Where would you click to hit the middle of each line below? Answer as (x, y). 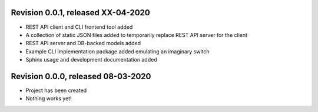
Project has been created (56, 90)
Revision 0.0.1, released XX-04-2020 (80, 13)
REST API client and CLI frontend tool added (79, 27)
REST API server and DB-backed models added (83, 43)
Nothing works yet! (49, 99)
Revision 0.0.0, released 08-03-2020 (81, 76)
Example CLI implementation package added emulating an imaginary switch (117, 51)
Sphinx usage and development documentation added (91, 60)
